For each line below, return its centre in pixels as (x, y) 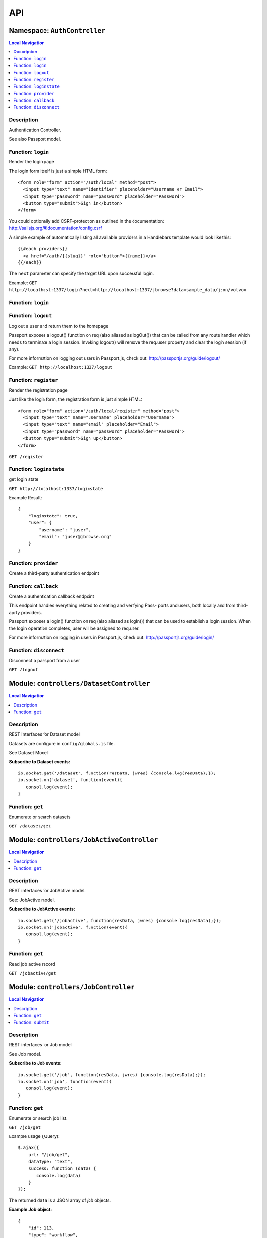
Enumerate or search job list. (38, 1118)
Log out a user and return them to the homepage (59, 326)
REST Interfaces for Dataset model (44, 734)
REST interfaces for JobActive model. (47, 891)
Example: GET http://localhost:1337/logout (61, 367)
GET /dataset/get (30, 826)
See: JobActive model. (32, 900)
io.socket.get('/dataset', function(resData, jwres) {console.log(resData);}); (117, 773)
